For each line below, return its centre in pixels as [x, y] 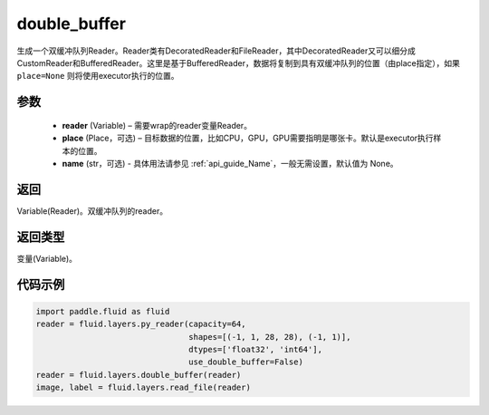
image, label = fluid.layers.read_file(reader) [143, 388]
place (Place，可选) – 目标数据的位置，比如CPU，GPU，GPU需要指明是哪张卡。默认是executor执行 [248, 138]
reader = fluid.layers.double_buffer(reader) [139, 375]
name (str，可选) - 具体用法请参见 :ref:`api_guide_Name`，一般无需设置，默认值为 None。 [230, 163]
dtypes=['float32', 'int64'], [256, 349]
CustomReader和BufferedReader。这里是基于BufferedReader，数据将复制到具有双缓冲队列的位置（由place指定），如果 [239, 63]
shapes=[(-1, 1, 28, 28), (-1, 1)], [270, 337]
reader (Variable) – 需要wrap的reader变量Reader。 [157, 125]
